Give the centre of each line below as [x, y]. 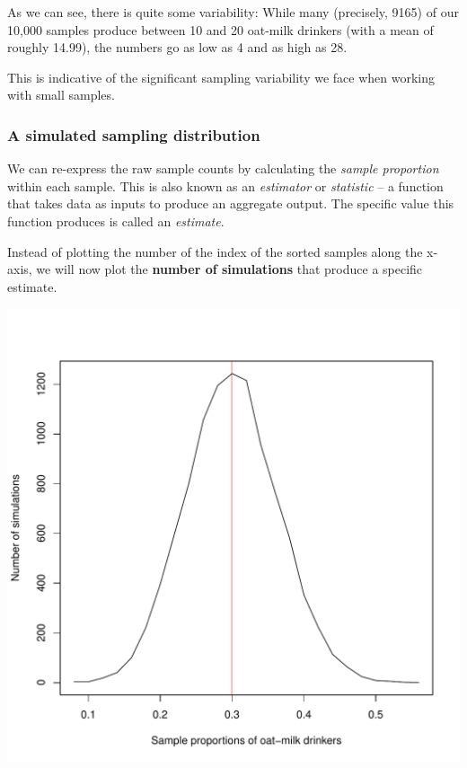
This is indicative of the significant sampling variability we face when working [221, 77]
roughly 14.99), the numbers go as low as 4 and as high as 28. [177, 47]
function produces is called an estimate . [116, 221]
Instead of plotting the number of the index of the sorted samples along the [215, 251]
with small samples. [61, 95]
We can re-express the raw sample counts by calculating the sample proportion [223, 168]
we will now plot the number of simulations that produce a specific [229, 269]
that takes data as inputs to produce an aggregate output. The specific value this [231, 203]
